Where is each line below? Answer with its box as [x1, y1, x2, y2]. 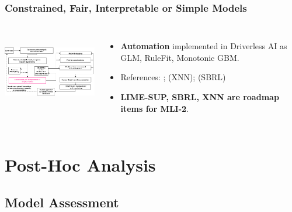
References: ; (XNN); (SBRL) [120, 71, 226, 83]
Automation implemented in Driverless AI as [120, 40, 287, 52]
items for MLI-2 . [120, 102, 189, 114]
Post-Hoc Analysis [5, 153, 156, 177]
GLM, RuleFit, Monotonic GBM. [120, 51, 239, 63]
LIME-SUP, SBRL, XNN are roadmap [120, 91, 279, 102]
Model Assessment [5, 193, 119, 211]
